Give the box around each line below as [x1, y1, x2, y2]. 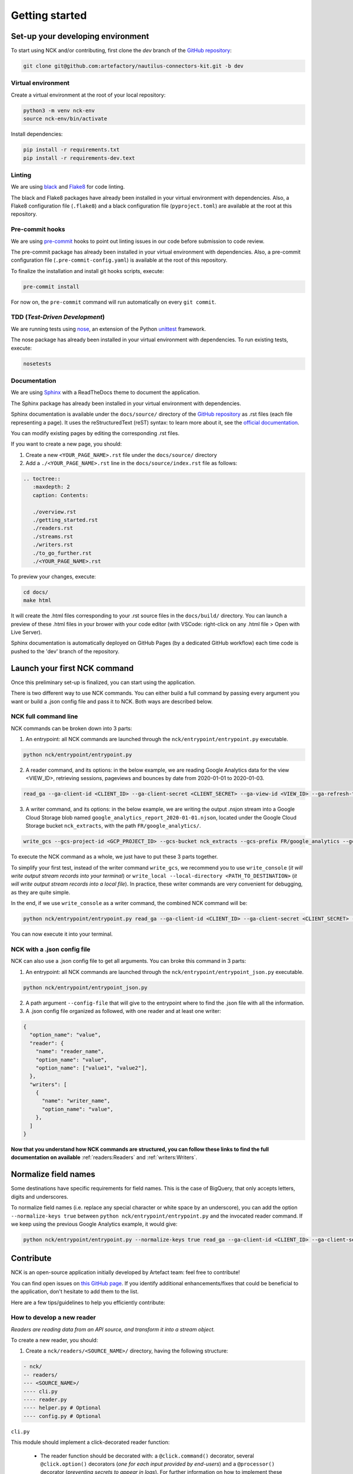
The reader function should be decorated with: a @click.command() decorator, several [40, 1452, 254, 1459]
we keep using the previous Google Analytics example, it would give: [11, 1220, 178, 1228]
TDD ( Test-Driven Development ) [11, 313, 105, 321]
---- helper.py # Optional [23, 1404, 101, 1412]
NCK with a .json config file [11, 945, 91, 953]
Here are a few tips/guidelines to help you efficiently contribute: [11, 1299, 165, 1306]
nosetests [23, 360, 52, 367]
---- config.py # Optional [23, 1413, 101, 1419]
